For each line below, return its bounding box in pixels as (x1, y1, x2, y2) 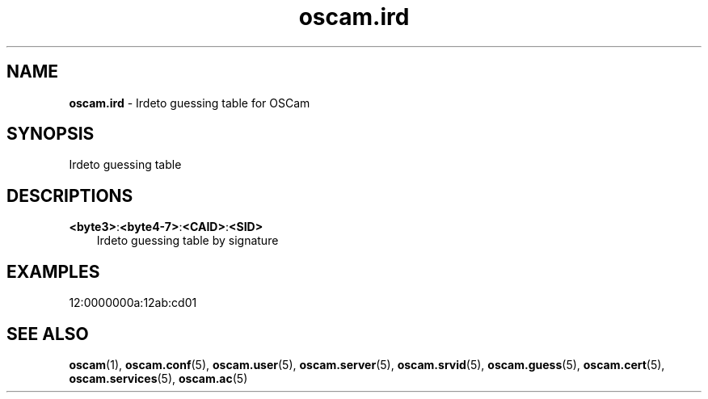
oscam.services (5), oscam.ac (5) (69, 371, 248, 385)
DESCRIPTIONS (6, 185, 133, 206)
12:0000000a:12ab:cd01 (69, 296, 197, 310)
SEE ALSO (6, 323, 89, 344)
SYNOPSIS (6, 124, 95, 145)
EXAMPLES (6, 261, 100, 282)
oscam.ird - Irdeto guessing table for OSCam (69, 95, 310, 110)
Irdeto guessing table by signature (96, 233, 279, 248)
